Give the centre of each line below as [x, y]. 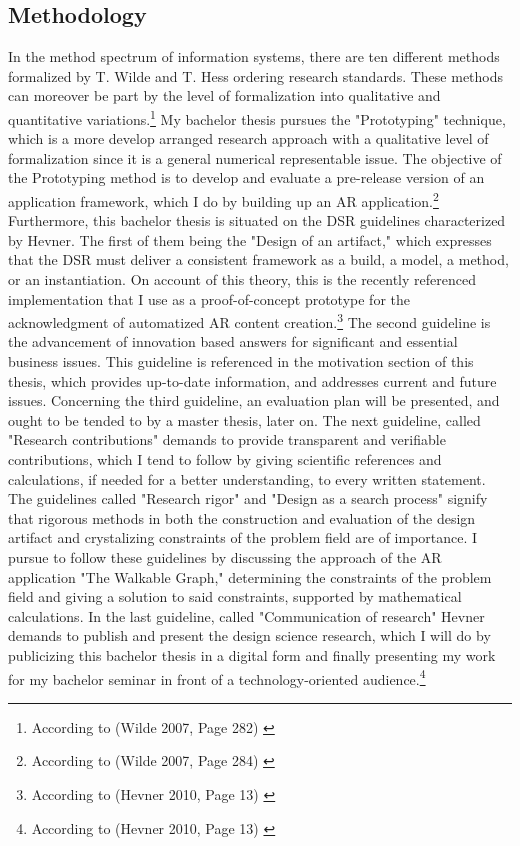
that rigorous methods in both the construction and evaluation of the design [242, 517]
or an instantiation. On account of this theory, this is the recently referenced [242, 279]
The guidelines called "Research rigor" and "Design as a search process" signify [248, 498]
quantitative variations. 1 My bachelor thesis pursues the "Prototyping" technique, [257, 117]
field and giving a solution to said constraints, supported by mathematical [235, 596]
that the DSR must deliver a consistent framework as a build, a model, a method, [258, 259]
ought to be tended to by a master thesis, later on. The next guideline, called [244, 419]
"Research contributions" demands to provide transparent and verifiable [227, 439]
